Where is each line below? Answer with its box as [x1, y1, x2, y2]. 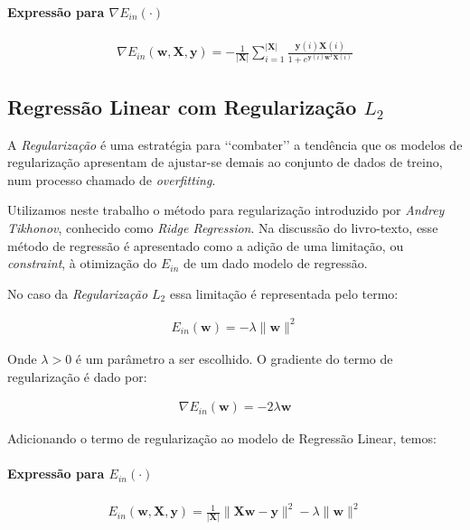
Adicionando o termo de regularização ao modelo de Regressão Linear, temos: [7, 429, 437, 448]
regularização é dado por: [7, 367, 147, 386]
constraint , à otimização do [7, 254, 157, 273]
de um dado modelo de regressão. [183, 254, 368, 273]
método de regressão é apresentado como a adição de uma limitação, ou [7, 236, 404, 255]
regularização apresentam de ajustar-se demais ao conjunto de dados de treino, [7, 153, 443, 172]
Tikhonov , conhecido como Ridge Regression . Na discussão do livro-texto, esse [7, 219, 438, 237]
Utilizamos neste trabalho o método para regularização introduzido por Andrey [7, 200, 445, 219]
